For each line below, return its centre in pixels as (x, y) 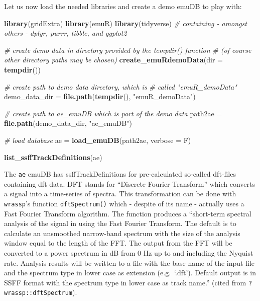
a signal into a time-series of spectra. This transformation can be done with (120, 194)
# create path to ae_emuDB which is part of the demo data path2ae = (113, 113)
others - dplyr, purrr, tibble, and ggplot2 (66, 33)
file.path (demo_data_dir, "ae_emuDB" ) (68, 123)
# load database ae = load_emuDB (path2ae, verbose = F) (98, 140)
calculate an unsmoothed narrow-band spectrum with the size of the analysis (122, 233)
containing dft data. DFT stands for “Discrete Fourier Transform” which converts (130, 183)
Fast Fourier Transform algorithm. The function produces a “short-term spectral (128, 213)
